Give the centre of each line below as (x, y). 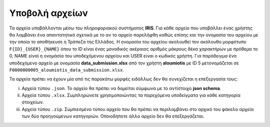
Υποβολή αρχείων (48, 13)
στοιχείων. (33, 102)
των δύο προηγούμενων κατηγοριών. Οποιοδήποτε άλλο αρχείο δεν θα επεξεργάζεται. (113, 116)
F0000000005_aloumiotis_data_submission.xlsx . (67, 69)
